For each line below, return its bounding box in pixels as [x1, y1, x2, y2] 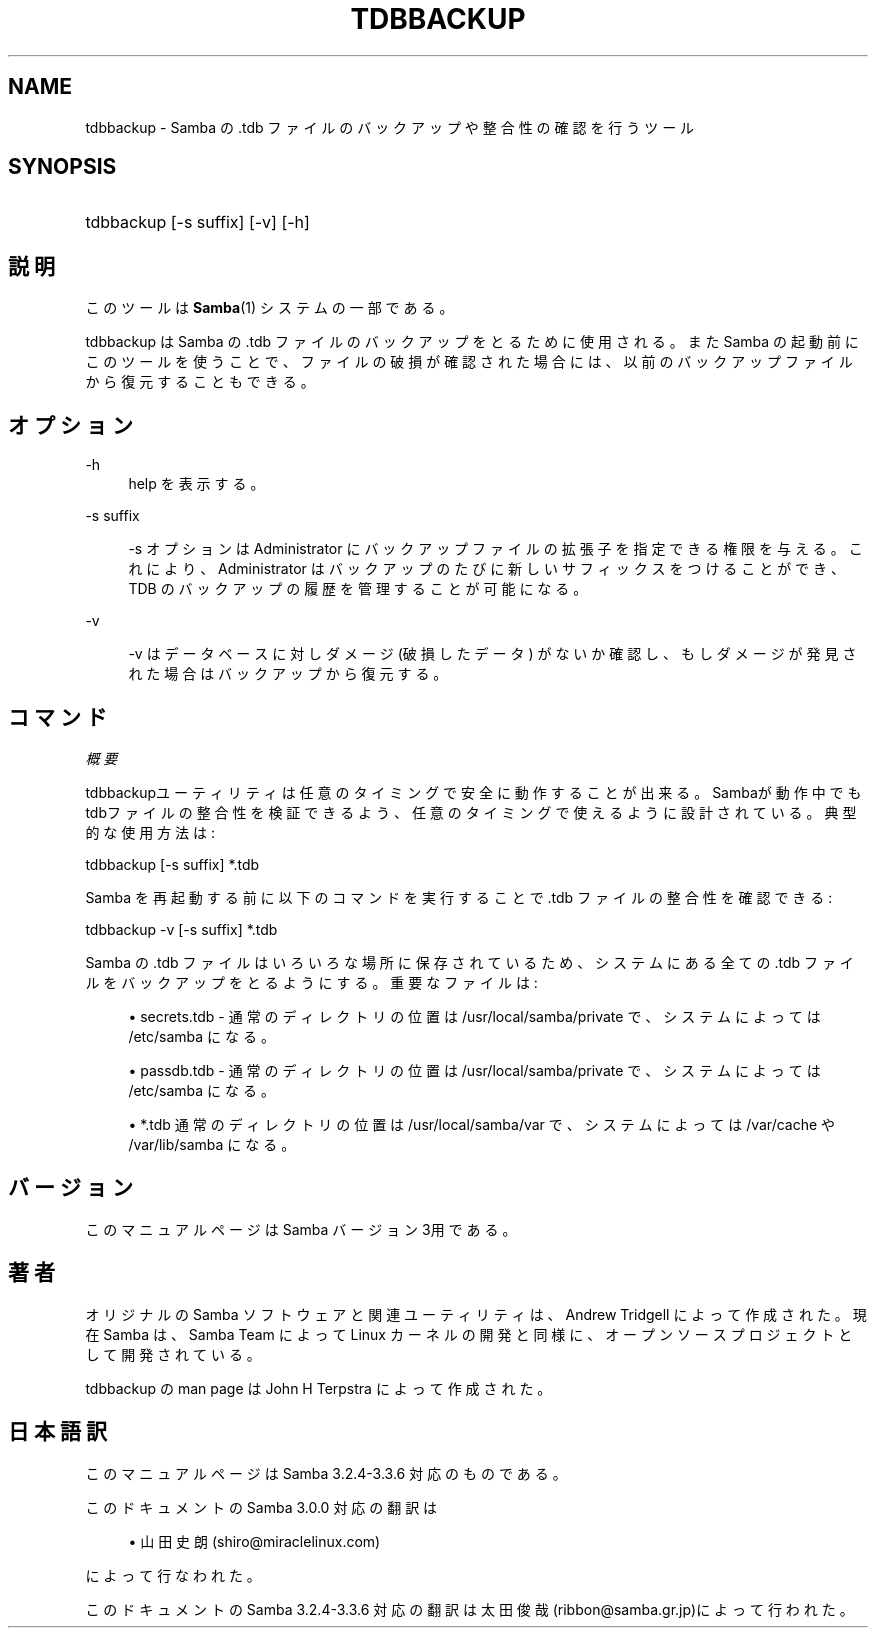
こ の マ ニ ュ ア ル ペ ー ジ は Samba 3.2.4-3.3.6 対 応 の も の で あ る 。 [85, 1464, 567, 1482]
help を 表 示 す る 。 [128, 475, 265, 493]
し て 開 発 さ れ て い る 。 [85, 1345, 261, 1363]
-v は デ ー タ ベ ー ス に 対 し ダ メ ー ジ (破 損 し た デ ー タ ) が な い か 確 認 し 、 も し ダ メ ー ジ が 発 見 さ [128, 645, 857, 663]
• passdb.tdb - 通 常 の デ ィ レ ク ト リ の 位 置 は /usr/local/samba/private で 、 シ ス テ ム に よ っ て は [128, 1061, 821, 1079]
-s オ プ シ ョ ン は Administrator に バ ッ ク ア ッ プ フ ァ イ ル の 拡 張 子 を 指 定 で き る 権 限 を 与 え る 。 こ [128, 540, 863, 558]
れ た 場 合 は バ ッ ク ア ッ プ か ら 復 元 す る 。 [128, 665, 448, 683]
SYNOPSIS [8, 154, 117, 180]
